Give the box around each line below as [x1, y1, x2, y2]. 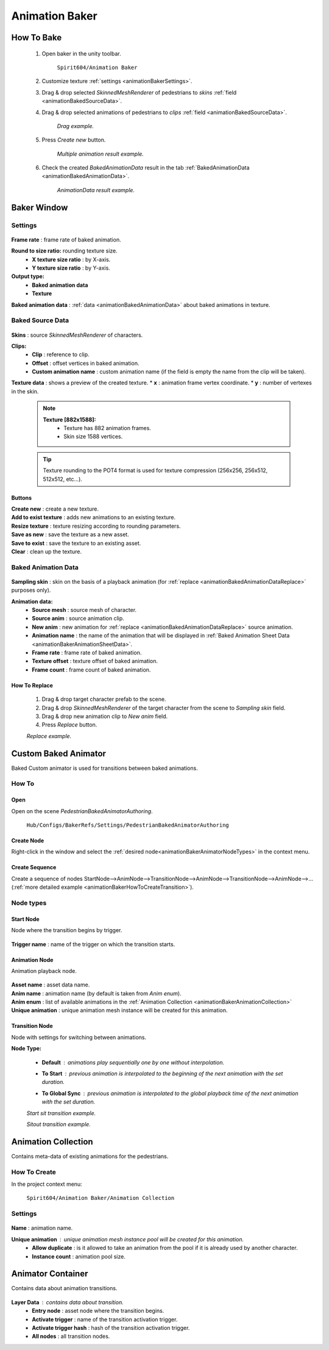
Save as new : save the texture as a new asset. [11, 531, 129, 538]
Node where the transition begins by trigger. [11, 927, 122, 934]
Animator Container [11, 1269, 88, 1279]
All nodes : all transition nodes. [32, 1333, 110, 1340]
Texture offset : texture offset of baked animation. [32, 658, 158, 665]
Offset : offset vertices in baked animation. [32, 359, 140, 367]
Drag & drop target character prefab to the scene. [41, 695, 166, 703]
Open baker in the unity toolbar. [41, 49, 121, 57]
